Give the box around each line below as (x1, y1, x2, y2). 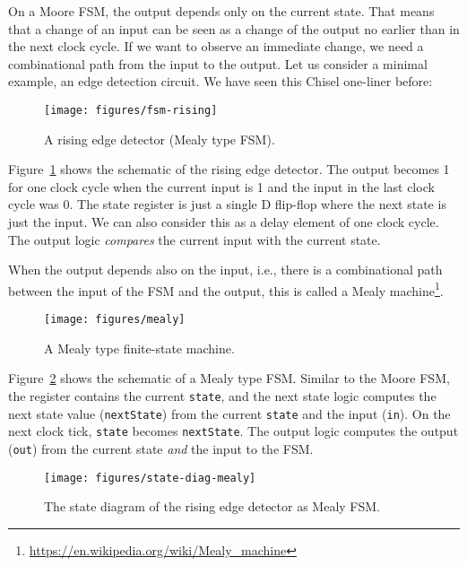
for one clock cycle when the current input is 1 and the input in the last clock (8, 177, 435, 196)
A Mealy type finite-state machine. (44, 338, 235, 357)
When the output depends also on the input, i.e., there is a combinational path (8, 260, 443, 279)
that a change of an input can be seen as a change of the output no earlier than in (8, 19, 460, 38)
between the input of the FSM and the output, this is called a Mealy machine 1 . (8, 278, 444, 300)
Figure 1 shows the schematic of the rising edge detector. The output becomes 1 (8, 160, 450, 179)
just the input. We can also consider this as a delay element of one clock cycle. (8, 213, 439, 231)
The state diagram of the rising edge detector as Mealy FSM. (44, 497, 381, 516)
